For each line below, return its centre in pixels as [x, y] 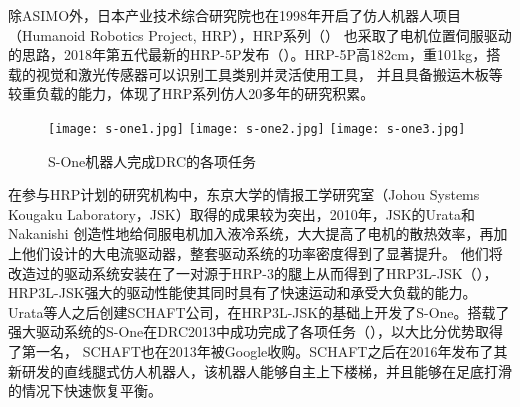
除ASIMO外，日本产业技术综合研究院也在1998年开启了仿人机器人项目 [235, 15]
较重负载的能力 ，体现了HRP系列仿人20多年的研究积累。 [191, 93]
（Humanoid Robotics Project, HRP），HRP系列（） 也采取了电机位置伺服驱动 [260, 34]
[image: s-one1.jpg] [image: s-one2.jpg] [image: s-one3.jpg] [257, 128]
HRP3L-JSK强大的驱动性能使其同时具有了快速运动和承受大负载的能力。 [242, 292]
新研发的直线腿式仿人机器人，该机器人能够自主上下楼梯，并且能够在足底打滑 [260, 370]
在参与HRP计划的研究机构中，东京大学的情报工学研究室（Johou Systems [244, 194]
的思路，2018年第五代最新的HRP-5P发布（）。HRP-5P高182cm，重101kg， [247, 54]
